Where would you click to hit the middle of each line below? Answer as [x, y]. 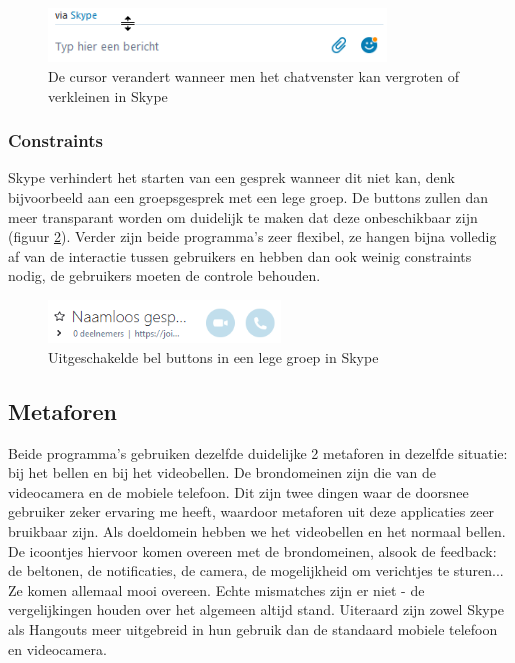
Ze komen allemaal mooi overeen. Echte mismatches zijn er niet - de [216, 589]
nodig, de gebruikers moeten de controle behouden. [164, 275]
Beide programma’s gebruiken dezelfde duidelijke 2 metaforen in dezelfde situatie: [258, 452]
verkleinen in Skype [108, 95]
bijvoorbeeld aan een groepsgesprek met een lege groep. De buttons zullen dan [248, 197]
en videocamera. [57, 648]
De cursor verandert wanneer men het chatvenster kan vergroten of [253, 76]
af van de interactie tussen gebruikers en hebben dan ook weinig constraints [240, 255]
